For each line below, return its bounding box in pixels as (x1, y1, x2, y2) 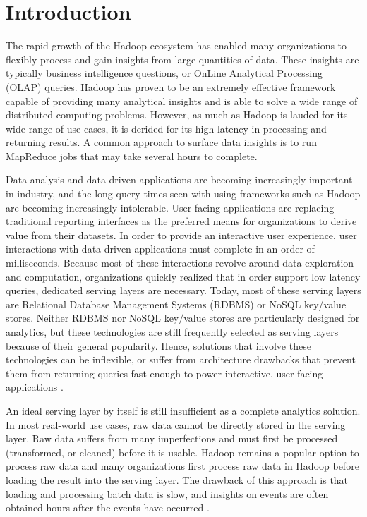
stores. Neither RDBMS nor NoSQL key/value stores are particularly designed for (6, 310, 360, 325)
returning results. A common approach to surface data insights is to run (6, 135, 317, 150)
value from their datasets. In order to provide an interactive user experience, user (6, 227, 357, 242)
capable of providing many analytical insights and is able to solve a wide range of (6, 93, 358, 108)
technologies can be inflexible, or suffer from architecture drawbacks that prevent (6, 352, 356, 367)
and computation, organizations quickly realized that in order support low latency (6, 269, 361, 284)
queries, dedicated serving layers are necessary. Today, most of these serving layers (6, 283, 361, 298)
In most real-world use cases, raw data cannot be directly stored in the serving (6, 417, 346, 432)
